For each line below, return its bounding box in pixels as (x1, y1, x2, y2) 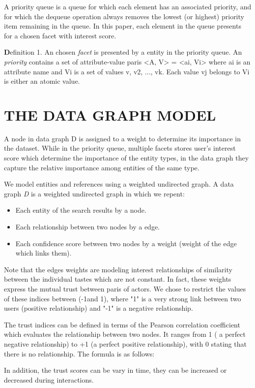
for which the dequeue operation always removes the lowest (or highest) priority (4, 11, 244, 21)
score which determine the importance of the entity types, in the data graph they (4, 153, 249, 163)
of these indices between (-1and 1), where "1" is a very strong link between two (4, 293, 241, 303)
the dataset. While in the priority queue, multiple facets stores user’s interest (4, 143, 236, 153)
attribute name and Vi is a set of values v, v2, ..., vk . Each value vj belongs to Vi (4, 66, 250, 76)
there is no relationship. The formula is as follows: (4, 348, 155, 358)
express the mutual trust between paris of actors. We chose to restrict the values (4, 284, 246, 293)
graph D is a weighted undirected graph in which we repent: (4, 188, 185, 198)
